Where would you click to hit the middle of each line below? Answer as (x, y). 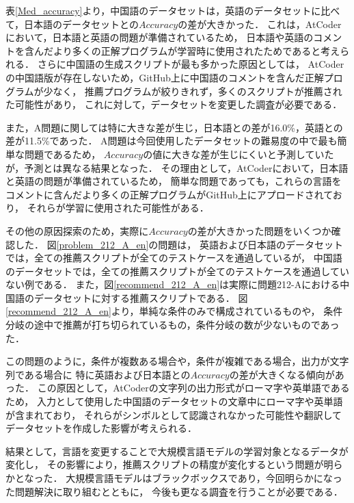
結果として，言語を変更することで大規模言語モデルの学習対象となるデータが (177, 451)
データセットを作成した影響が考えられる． (101, 428)
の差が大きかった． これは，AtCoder (260, 24)
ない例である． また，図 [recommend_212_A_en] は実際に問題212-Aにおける (173, 284)
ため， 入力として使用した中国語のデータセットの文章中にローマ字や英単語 (174, 401)
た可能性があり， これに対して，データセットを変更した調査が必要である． (174, 104)
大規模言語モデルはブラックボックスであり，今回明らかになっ (204, 478)
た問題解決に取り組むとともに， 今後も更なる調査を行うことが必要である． (174, 491)
